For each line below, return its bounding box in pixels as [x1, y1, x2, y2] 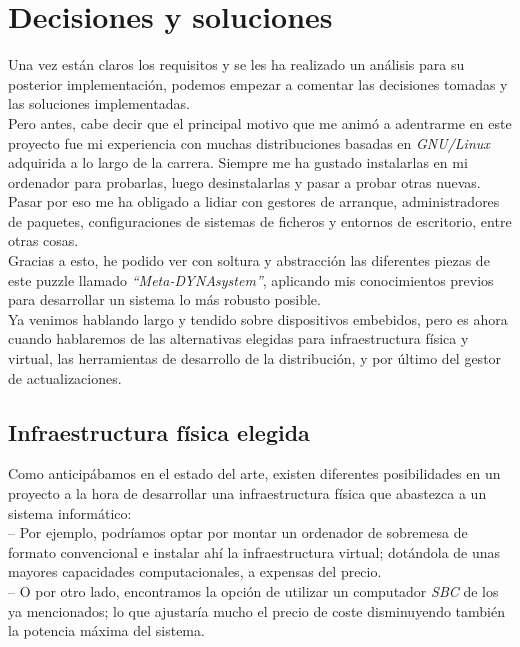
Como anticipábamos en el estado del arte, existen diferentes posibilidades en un [8, 463, 501, 484]
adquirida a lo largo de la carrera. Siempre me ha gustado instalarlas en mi [8, 152, 468, 173]
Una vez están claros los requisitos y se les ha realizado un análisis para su [8, 54, 465, 75]
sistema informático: [8, 502, 132, 523]
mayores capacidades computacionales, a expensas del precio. [8, 561, 382, 582]
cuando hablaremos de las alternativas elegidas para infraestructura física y [8, 328, 469, 349]
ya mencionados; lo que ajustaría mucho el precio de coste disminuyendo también [8, 600, 505, 621]
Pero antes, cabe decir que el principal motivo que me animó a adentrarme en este [8, 112, 512, 133]
